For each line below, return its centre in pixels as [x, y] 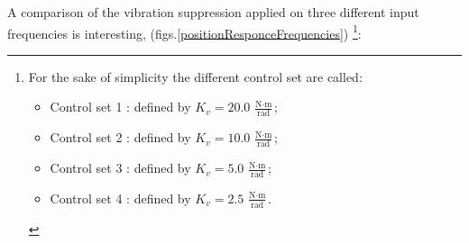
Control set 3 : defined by [120, 168]
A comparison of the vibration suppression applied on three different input [213, 12]
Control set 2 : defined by [120, 137]
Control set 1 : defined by [120, 107]
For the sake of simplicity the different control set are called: [195, 76]
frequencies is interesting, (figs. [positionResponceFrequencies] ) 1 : [184, 31]
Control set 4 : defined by [120, 198]
